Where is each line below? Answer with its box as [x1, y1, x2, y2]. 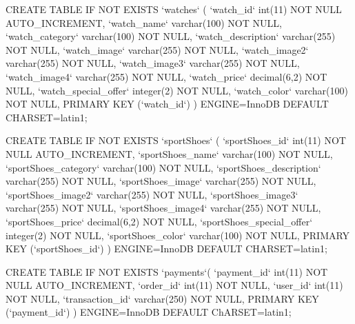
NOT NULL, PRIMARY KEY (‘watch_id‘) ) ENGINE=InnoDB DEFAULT [6, 97, 329, 111]
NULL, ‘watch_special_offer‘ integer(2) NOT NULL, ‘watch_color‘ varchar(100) [6, 83, 348, 97]
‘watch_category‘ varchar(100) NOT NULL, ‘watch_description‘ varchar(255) [6, 29, 336, 43]
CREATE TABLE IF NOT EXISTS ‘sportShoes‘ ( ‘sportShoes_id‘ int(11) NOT [6, 133, 346, 148]
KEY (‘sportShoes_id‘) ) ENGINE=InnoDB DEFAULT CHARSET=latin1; [6, 241, 327, 256]
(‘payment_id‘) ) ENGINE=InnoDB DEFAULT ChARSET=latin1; [6, 305, 292, 319]
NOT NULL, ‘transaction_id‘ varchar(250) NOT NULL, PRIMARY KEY [6, 291, 319, 305]
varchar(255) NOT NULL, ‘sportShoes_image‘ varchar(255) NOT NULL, [6, 174, 316, 188]
